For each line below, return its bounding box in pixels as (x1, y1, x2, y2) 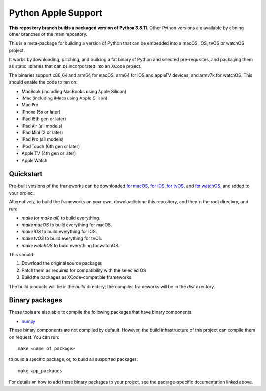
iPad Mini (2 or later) (21, 130, 63, 135)
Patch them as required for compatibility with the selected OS (21, 267, 146, 273)
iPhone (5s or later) (21, 109, 61, 115)
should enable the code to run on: (9, 79, 78, 85)
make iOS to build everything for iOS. (21, 228, 97, 234)
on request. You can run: (9, 334, 59, 340)
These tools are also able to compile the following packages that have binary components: (9, 309, 193, 315)
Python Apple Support (9, 7, 103, 18)
